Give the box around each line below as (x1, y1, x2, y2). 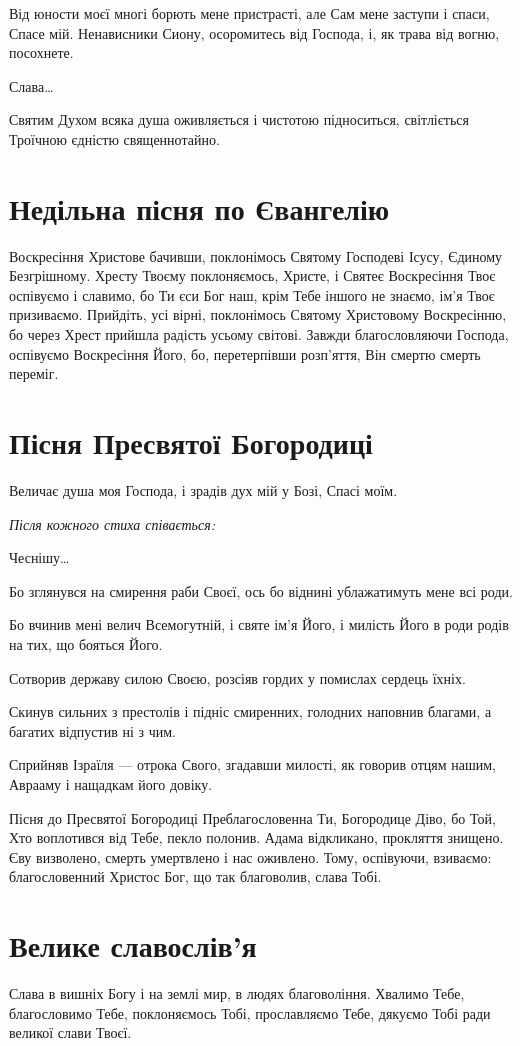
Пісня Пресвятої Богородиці (9, 422, 373, 463)
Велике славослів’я (9, 925, 257, 966)
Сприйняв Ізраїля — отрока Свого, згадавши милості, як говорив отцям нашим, (9, 754, 496, 775)
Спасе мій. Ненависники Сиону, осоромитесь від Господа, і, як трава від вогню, (9, 22, 500, 43)
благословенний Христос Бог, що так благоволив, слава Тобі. (9, 866, 382, 887)
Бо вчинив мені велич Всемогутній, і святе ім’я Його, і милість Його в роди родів (9, 614, 509, 635)
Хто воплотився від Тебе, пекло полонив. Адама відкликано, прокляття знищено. (9, 827, 504, 848)
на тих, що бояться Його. (9, 633, 163, 654)
